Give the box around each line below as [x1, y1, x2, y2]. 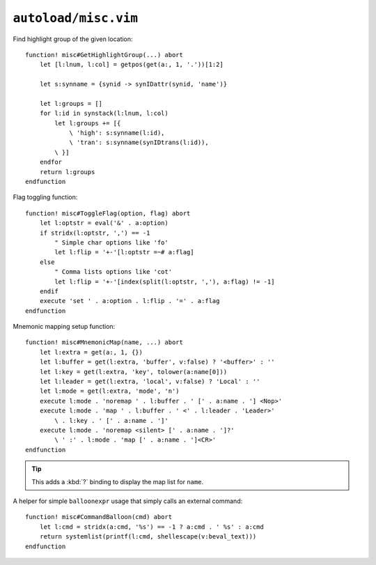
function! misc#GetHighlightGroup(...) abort [25, 51, 184, 59]
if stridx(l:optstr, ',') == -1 [39, 229, 150, 237]
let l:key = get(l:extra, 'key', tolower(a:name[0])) [39, 368, 228, 376]
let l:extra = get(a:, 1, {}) [39, 348, 143, 356]
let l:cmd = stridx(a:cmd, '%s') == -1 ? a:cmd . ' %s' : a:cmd [39, 523, 264, 531]
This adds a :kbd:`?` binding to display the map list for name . [31, 477, 204, 486]
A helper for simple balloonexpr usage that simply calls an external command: [13, 497, 243, 505]
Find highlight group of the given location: [13, 35, 133, 43]
